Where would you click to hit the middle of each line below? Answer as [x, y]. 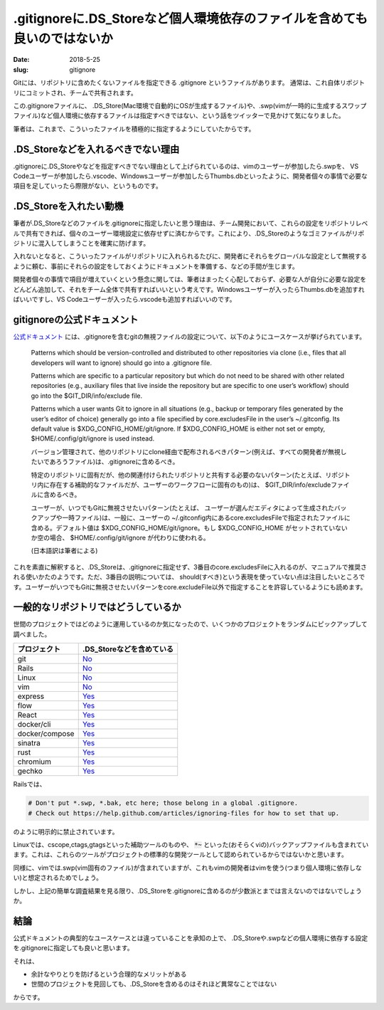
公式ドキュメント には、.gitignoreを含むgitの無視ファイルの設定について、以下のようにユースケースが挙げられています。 [190, 336]
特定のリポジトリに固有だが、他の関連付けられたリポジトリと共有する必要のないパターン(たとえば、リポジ [188, 475]
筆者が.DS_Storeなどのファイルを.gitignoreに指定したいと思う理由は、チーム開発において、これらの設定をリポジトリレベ [191, 223]
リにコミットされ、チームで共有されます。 [75, 93]
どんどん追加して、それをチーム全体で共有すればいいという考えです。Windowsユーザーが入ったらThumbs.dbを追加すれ [189, 289]
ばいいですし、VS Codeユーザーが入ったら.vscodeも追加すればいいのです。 [124, 300]
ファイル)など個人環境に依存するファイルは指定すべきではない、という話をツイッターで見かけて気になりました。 [179, 116]
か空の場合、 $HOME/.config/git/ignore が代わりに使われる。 [120, 537]
